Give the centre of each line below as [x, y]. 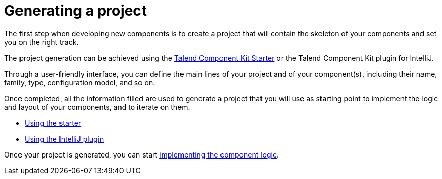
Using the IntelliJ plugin [64, 139]
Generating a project [76, 11]
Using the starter [53, 123]
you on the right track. [42, 42]
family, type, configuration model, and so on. [80, 82]
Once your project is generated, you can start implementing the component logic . [142, 154]
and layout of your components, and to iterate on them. [97, 107]
